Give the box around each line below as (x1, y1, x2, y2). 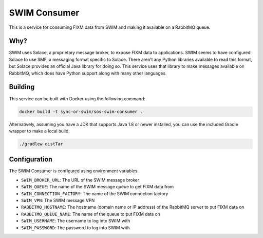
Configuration (9, 155, 53, 164)
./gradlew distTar (19, 141, 63, 146)
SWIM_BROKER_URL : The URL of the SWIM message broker (21, 177, 140, 183)
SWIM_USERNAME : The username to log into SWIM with (21, 218, 131, 224)
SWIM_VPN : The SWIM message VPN (21, 197, 95, 203)
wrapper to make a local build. (9, 128, 70, 134)
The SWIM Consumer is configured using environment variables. (9, 168, 139, 174)
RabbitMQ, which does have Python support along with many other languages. (9, 70, 167, 76)
